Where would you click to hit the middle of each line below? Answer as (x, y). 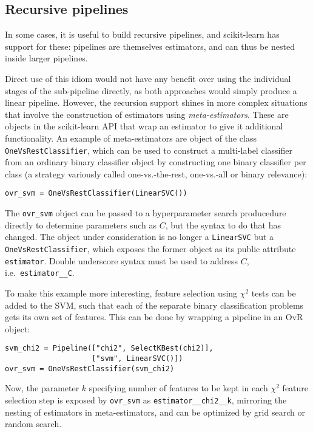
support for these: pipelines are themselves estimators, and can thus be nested (150, 46)
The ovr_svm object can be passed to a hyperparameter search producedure (146, 213)
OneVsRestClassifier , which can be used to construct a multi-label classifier (149, 150)
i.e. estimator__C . (40, 273)
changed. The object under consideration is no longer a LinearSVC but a (140, 237)
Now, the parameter (42, 388)
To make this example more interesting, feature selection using (121, 293)
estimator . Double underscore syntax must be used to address (122, 260)
